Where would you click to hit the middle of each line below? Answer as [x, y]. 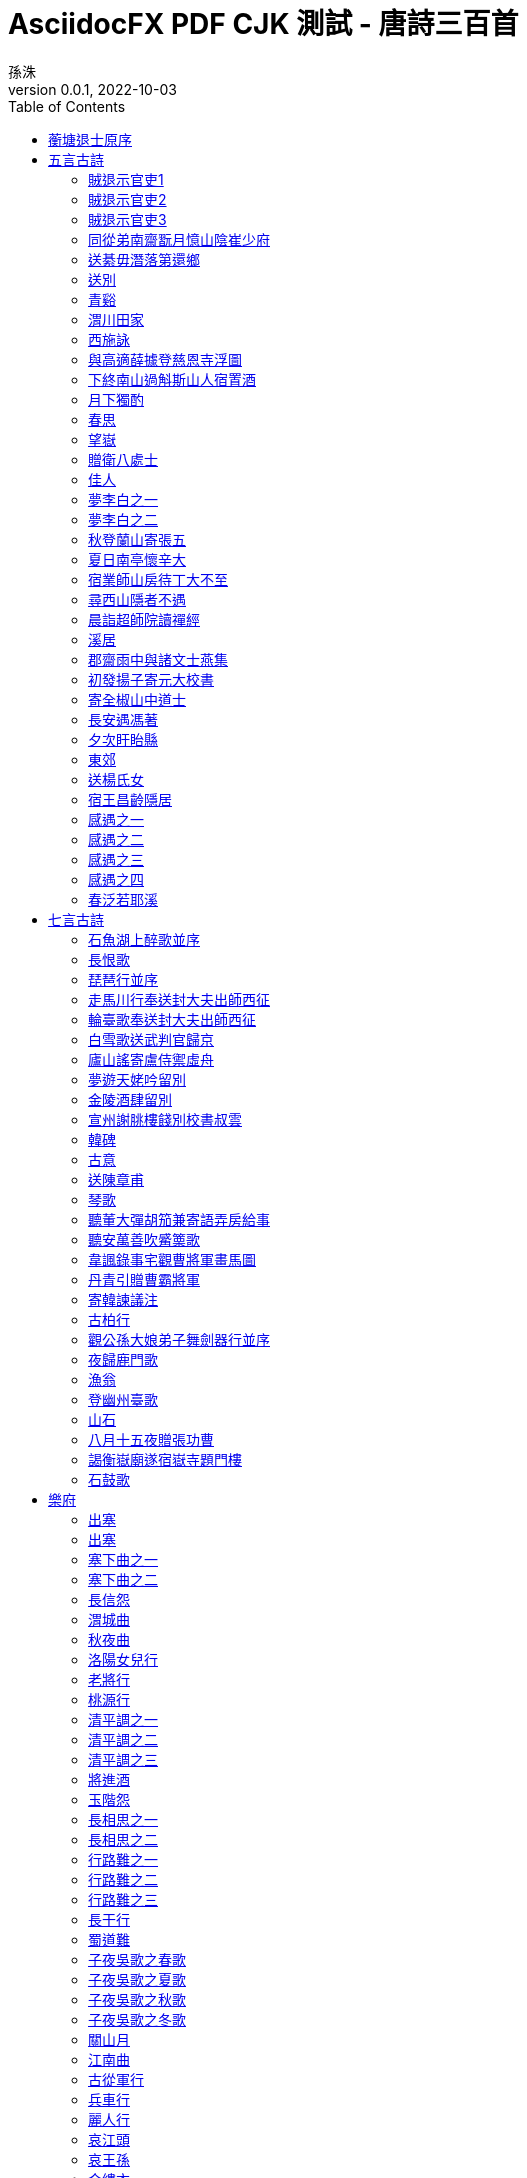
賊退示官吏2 [127, 199]
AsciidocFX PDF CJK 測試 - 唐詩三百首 [263, 24]
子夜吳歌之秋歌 [137, 1999]
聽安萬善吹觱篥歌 [144, 1239]
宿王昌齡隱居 [130, 799]
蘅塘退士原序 [90, 139]
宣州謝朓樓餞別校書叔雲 [165, 1119]
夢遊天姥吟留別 [137, 1079]
